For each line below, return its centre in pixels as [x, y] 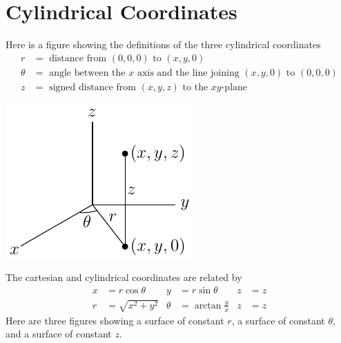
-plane [234, 87]
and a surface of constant [59, 334]
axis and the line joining [188, 73]
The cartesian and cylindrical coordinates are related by [124, 277]
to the [195, 87]
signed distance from [92, 87]
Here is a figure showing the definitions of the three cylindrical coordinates [163, 44]
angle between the [87, 73]
